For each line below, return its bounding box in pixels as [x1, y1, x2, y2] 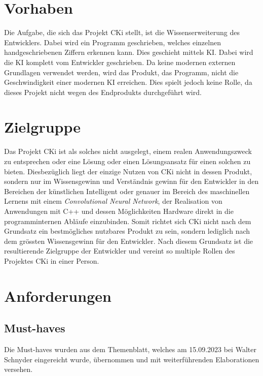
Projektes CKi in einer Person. [4, 255, 99, 266]
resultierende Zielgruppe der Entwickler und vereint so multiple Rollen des [4, 245, 235, 256]
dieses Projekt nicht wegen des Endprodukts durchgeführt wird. [4, 86, 202, 97]
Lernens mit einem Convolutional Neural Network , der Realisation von [4, 196, 222, 206]
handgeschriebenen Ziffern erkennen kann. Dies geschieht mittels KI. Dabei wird [4, 47, 253, 57]
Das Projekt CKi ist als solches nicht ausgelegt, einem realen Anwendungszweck [4, 146, 252, 156]
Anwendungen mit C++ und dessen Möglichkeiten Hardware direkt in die [4, 205, 234, 216]
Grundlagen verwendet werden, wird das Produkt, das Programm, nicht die [4, 67, 239, 77]
